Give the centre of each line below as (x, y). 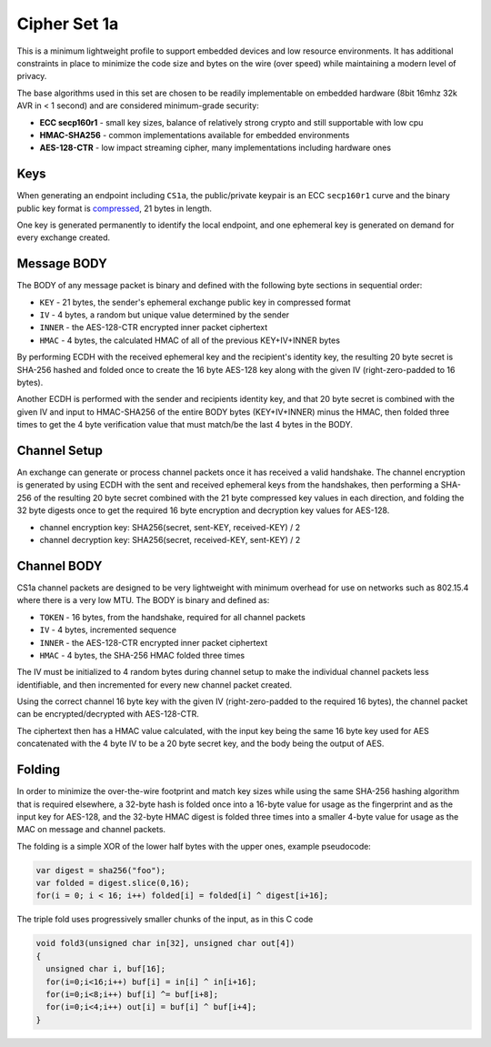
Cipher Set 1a (68, 24)
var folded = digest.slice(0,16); (113, 883)
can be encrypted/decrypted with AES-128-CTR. (108, 714)
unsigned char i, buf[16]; (106, 969)
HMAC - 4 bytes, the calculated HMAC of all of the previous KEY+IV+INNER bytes (190, 340)
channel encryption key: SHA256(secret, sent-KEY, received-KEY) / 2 (170, 527)
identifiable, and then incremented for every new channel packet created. (155, 685)
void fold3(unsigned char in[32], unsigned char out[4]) (165, 943)
